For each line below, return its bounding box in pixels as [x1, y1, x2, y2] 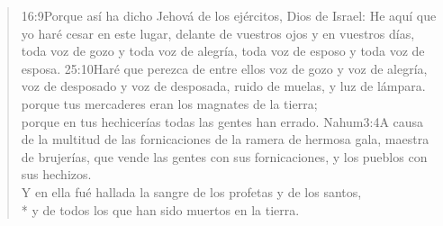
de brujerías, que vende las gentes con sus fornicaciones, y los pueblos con [21, 147, 428, 166]
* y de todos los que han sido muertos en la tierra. [21, 200, 300, 219]
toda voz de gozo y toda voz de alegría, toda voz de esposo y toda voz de [21, 41, 425, 60]
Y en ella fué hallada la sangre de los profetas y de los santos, [21, 182, 362, 201]
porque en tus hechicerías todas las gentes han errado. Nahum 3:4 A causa [21, 112, 424, 131]
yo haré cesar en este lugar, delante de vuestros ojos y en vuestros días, [21, 23, 415, 42]
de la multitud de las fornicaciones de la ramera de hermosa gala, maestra [21, 130, 429, 149]
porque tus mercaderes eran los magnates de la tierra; [21, 94, 318, 113]
